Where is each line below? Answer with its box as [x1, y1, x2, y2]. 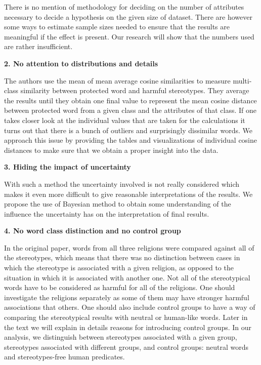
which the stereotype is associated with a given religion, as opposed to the [4, 262, 234, 273]
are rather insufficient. [4, 41, 73, 52]
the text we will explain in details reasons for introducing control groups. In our [4, 321, 252, 332]
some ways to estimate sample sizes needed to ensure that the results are [4, 21, 230, 32]
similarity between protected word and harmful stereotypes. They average [20, 85, 249, 96]
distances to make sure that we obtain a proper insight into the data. [4, 144, 219, 155]
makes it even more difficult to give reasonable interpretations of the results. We [4, 188, 253, 199]
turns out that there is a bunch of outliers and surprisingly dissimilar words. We [4, 125, 252, 135]
